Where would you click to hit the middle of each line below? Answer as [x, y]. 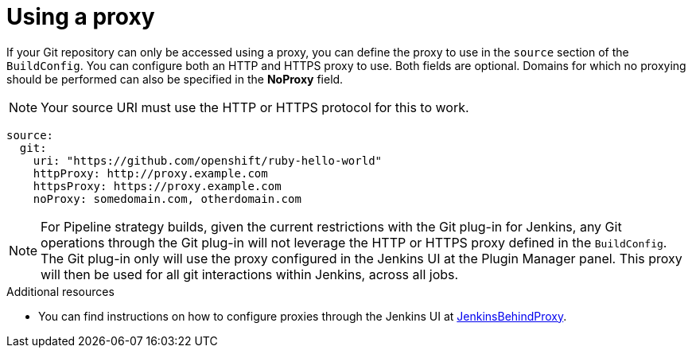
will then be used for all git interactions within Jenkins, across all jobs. [250, 274]
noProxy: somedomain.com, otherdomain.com [167, 198]
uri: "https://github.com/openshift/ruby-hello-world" [208, 160]
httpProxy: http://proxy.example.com [150, 173]
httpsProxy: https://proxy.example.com [157, 186]
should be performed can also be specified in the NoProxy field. [175, 79]
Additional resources [60, 291]
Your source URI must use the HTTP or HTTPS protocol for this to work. [255, 107]
